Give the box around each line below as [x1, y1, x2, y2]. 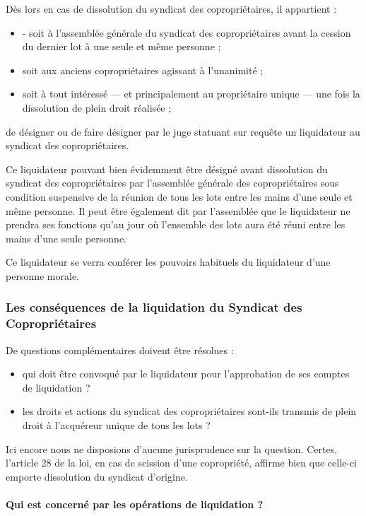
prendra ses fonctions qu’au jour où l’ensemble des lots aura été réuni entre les [6, 217, 346, 232]
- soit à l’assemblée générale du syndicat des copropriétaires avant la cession [22, 25, 351, 40]
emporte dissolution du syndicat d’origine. [6, 469, 188, 483]
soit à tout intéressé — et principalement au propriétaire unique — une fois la [22, 86, 360, 101]
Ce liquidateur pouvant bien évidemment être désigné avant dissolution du [6, 161, 328, 176]
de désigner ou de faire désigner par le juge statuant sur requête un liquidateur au [6, 124, 360, 139]
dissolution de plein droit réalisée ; [22, 100, 172, 115]
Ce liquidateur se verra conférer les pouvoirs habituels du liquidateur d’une [6, 254, 331, 269]
